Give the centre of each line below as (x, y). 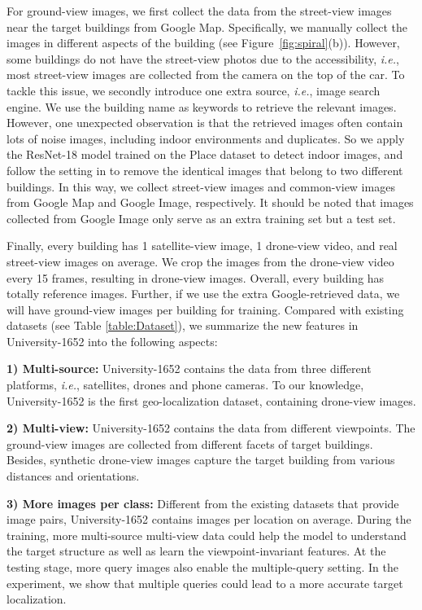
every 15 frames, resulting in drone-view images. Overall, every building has (196, 277)
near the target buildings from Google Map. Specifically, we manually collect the (207, 26)
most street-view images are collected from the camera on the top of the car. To (206, 75)
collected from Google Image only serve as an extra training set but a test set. (201, 218)
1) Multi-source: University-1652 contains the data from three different (189, 369)
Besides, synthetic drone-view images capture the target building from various (201, 460)
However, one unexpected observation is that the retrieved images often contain (205, 123)
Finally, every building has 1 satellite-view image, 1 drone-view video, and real (202, 246)
